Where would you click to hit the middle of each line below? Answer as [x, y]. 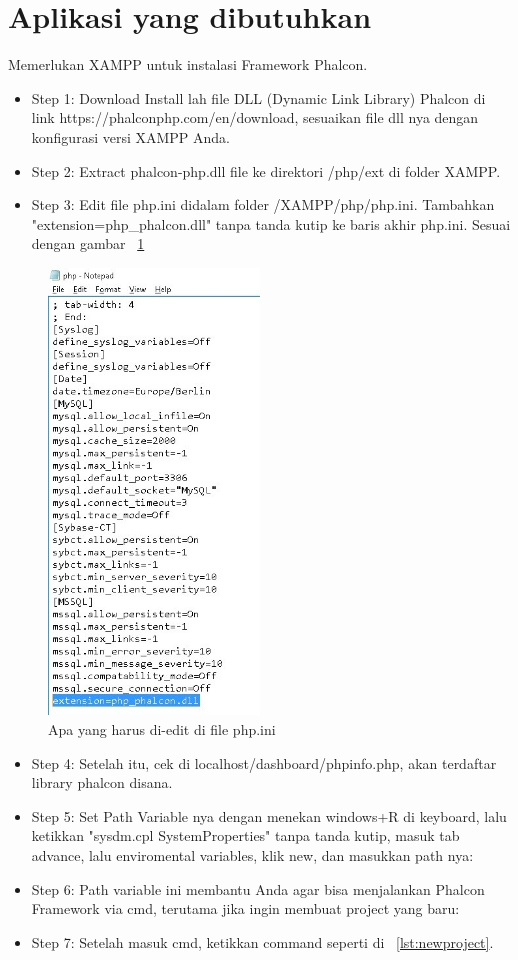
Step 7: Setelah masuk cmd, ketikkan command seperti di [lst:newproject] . [262, 941]
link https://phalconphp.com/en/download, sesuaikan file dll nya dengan [255, 117]
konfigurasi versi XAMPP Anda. [131, 136]
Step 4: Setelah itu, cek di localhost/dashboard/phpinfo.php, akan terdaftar [264, 762]
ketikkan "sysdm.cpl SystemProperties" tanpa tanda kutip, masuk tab [245, 835]
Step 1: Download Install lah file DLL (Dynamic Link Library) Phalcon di [258, 97]
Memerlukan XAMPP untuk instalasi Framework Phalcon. [188, 64]
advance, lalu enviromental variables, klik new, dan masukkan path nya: [252, 854]
